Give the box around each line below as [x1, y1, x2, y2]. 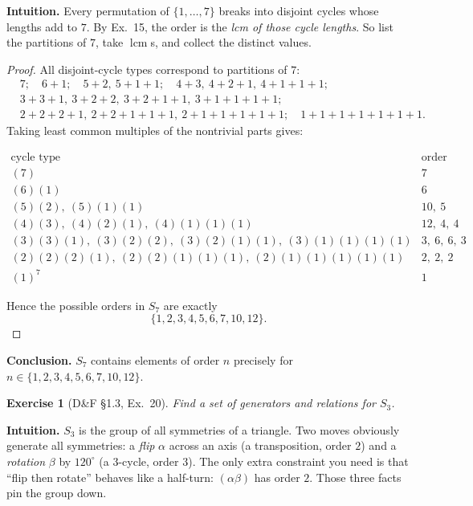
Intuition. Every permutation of [6, 2, 169, 18]
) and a [361, 437, 397, 454]
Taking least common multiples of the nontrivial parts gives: [6, 122, 304, 139]
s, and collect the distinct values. [150, 34, 312, 51]
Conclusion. [6, 352, 72, 368]
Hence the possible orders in [6, 296, 145, 313]
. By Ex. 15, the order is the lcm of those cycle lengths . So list [86, 18, 393, 35]
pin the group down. [6, 484, 107, 501]
